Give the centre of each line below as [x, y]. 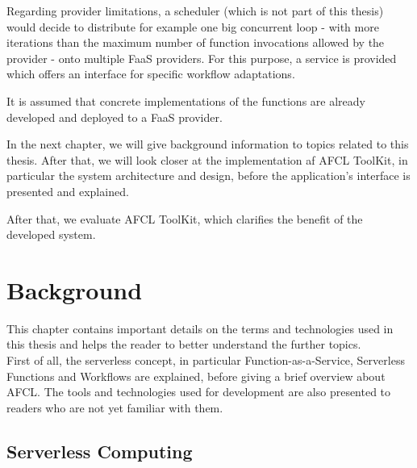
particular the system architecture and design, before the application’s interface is [208, 175]
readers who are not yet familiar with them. [115, 407]
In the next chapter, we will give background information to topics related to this [208, 144]
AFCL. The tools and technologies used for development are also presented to [199, 392]
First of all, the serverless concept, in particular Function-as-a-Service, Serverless [206, 360]
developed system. [51, 234]
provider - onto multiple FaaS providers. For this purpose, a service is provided [202, 58]
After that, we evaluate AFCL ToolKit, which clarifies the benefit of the [185, 218]
